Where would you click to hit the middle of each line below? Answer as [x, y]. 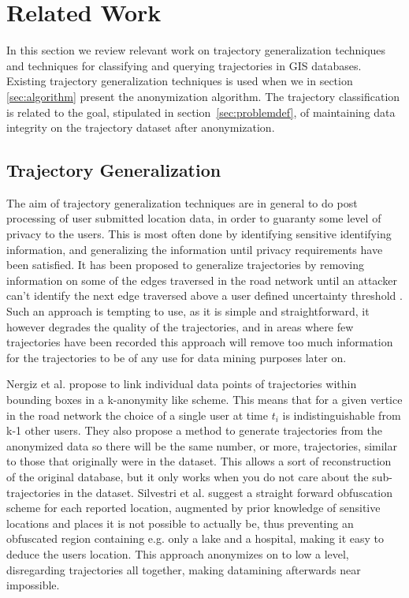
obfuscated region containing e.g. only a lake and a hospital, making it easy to [195, 538]
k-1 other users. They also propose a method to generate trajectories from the [195, 430]
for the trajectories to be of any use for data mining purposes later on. [177, 357]
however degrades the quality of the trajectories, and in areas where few [180, 326]
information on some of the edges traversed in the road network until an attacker [202, 280]
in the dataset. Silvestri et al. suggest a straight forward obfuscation [229, 492]
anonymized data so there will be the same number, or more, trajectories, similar [202, 445]
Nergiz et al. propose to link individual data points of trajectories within [182, 384]
